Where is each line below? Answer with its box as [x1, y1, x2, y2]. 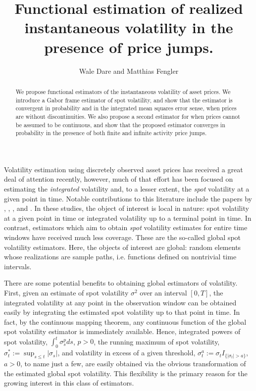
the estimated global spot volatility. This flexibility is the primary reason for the [4, 368, 248, 378]
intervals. [4, 261, 32, 271]
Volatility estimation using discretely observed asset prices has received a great [4, 164, 243, 174]
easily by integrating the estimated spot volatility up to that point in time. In [4, 307, 240, 317]
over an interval [140, 287, 187, 297]
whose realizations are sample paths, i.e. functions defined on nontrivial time [4, 251, 237, 262]
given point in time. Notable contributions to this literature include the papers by [4, 193, 252, 203]
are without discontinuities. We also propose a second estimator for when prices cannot [15, 112, 240, 120]
